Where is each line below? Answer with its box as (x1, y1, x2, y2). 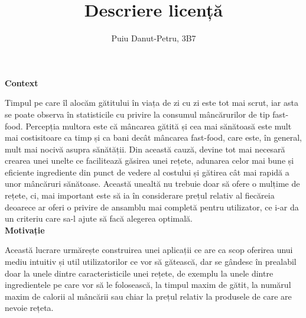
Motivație (5, 223, 45, 236)
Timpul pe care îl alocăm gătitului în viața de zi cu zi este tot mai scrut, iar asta (5, 96, 298, 109)
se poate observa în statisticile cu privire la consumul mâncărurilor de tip (5, 108, 270, 120)
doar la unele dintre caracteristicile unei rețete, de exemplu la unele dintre (5, 267, 274, 279)
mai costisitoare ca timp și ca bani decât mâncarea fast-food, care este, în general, (5, 131, 302, 144)
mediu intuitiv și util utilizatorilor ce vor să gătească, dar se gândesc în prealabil (5, 255, 297, 268)
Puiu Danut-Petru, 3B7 (111, 32, 196, 44)
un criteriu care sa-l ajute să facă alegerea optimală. (5, 212, 193, 225)
